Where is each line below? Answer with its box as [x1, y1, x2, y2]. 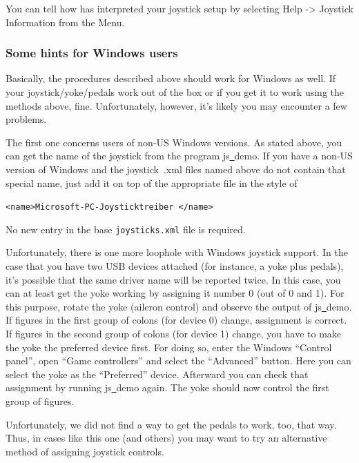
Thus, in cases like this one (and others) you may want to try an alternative [6, 431, 327, 445]
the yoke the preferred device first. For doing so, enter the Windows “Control [6, 339, 332, 354]
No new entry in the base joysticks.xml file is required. [6, 221, 246, 236]
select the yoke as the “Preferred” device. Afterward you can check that [6, 366, 309, 381]
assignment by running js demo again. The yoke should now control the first [6, 380, 329, 395]
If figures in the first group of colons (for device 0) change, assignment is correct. [6, 313, 347, 327]
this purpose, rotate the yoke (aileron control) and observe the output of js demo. [6, 299, 352, 313]
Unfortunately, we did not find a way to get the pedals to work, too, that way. [6, 417, 337, 431]
